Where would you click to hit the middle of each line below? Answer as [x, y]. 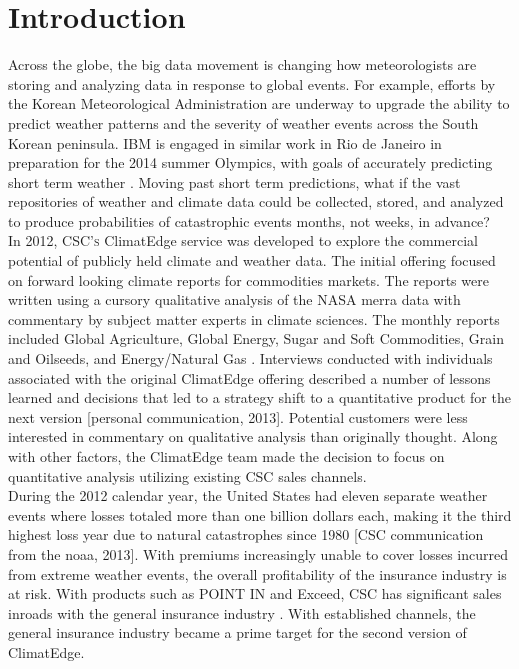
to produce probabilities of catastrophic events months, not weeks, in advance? [249, 220]
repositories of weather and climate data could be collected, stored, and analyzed [256, 201]
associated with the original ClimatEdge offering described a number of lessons [249, 377]
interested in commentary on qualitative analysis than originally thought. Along [253, 436]
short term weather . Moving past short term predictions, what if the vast [234, 181]
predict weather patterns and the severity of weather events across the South [243, 122]
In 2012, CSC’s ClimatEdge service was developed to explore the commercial [243, 240]
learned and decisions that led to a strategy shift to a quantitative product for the [259, 397]
